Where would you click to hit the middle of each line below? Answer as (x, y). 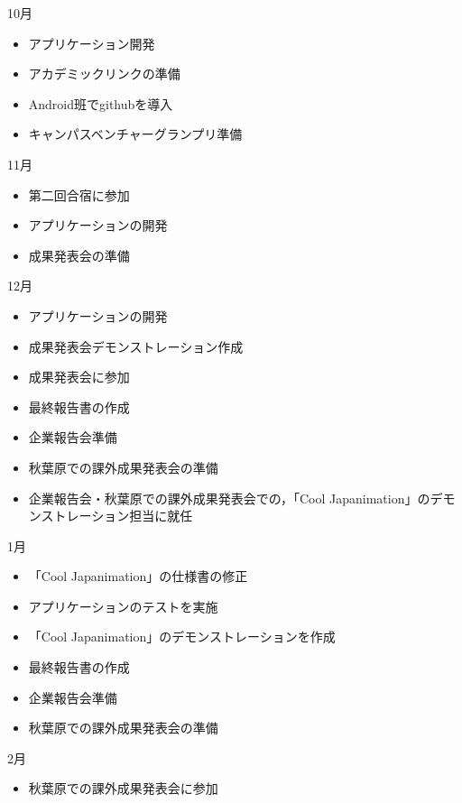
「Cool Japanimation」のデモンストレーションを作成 (182, 637)
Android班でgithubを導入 (101, 103)
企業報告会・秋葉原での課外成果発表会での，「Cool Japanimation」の (229, 498)
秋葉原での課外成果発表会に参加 (123, 788)
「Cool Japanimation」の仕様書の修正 (138, 576)
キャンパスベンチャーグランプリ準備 (135, 134)
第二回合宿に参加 (79, 194)
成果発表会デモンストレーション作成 (136, 346)
